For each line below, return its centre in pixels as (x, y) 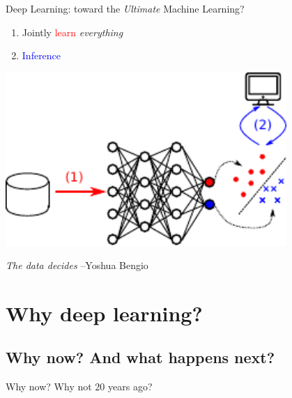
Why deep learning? (104, 313)
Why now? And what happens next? (140, 357)
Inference (41, 55)
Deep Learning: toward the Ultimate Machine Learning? (125, 8)
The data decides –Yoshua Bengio (77, 265)
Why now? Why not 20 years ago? (79, 386)
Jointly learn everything (72, 32)
